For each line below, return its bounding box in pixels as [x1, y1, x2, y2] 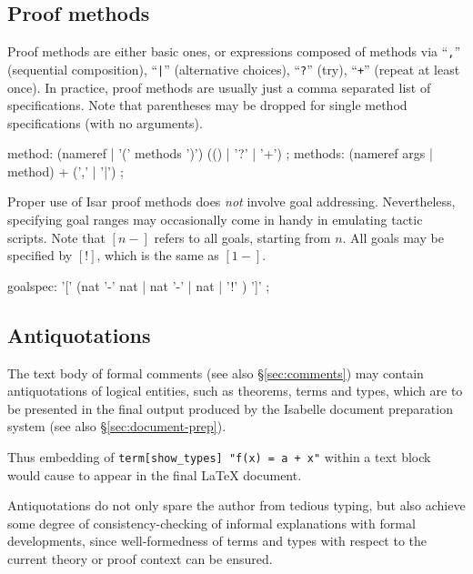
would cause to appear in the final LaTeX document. [7, 465, 302, 484]
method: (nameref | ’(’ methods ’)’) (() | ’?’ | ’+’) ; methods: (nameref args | [7, 144, 433, 163]
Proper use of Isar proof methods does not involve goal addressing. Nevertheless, [7, 192, 456, 211]
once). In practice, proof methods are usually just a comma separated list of [7, 77, 431, 96]
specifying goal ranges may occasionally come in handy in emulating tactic [7, 210, 423, 229]
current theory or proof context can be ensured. [7, 549, 273, 569]
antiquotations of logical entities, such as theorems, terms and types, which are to [7, 381, 463, 400]
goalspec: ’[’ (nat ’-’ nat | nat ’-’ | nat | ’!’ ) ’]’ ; [7, 276, 270, 295]
